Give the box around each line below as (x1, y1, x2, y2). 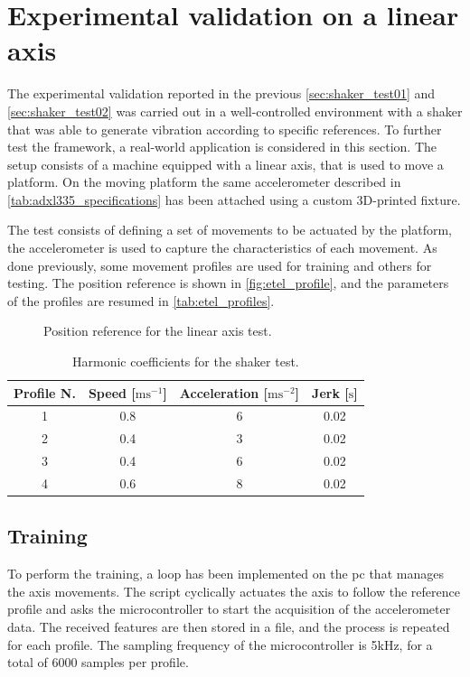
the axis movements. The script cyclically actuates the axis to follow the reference (7, 581, 460, 600)
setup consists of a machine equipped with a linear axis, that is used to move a (7, 154, 444, 173)
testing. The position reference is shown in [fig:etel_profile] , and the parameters (7, 274, 449, 292)
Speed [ (88, 383, 136, 402)
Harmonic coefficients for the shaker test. (71, 352, 299, 371)
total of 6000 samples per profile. (7, 653, 189, 672)
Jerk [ (312, 383, 349, 402)
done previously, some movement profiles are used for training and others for (7, 255, 432, 274)
